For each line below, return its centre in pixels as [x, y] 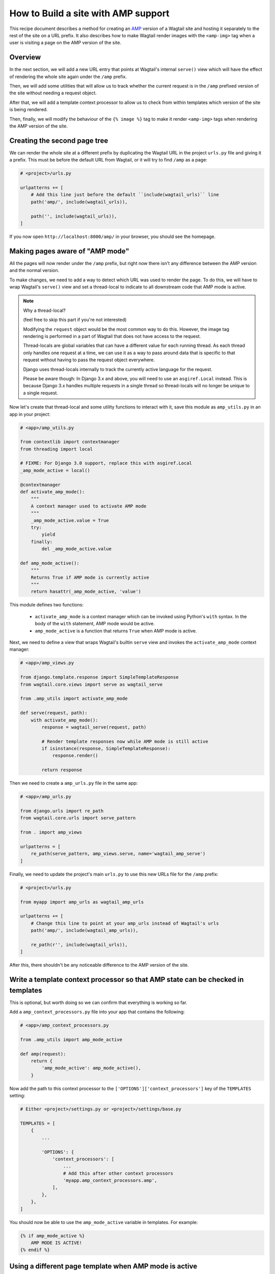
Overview [25, 57]
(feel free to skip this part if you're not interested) [75, 320]
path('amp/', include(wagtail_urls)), [79, 202]
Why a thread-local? [44, 310]
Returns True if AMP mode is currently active [90, 577]
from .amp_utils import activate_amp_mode [74, 699]
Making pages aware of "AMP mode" [69, 251]
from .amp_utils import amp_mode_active [71, 1039]
